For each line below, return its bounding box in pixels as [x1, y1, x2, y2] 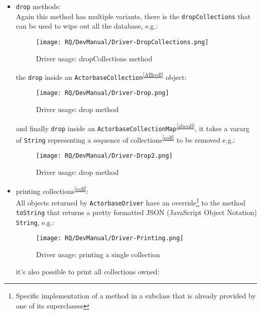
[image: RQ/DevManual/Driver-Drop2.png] [36, 152, 173, 160]
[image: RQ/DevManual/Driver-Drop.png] [36, 89, 169, 97]
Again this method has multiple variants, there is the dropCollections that [16, 11, 251, 21]
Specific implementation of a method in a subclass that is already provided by [16, 290, 256, 301]
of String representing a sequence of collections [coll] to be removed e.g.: [16, 133, 235, 145]
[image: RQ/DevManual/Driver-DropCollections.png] [36, 38, 209, 46]
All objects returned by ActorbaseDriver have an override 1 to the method [16, 195, 246, 207]
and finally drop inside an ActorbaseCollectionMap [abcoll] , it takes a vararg [16, 121, 249, 133]
